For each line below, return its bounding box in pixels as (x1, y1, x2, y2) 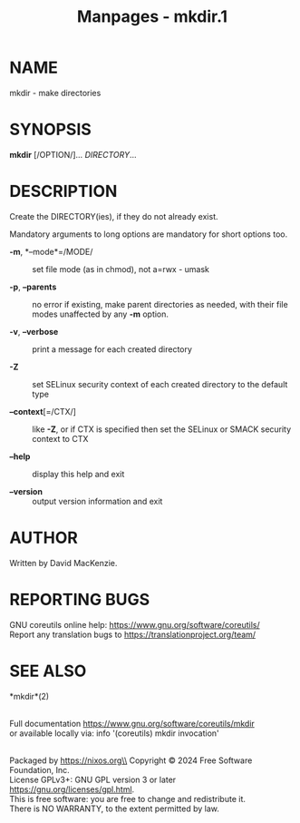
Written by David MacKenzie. (9, 557, 118, 568)
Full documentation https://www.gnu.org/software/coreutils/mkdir (9, 718, 256, 729)
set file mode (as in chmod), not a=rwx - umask (32, 263, 210, 274)
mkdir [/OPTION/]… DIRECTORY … (9, 149, 138, 160)
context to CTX (32, 433, 89, 444)
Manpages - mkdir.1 (76, 6, 228, 27)
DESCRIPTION (9, 181, 118, 201)
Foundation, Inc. (9, 764, 70, 775)
